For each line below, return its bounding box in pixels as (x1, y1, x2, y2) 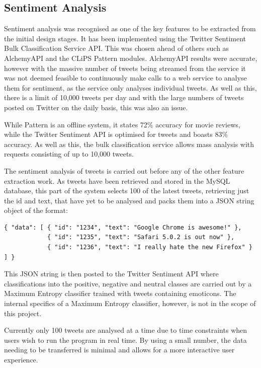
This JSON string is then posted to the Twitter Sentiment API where (4, 268, 219, 279)
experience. (4, 354, 38, 365)
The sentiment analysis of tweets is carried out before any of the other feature (4, 165, 244, 176)
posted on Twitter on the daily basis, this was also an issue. (4, 102, 188, 112)
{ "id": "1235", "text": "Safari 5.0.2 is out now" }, (47, 234, 235, 241)
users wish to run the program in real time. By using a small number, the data (4, 334, 247, 345)
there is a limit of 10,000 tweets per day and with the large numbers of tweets (4, 92, 244, 103)
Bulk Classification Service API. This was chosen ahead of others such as (4, 43, 229, 53)
